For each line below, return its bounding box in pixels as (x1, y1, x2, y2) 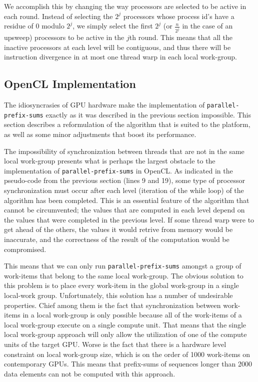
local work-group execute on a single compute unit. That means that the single (4, 319, 246, 329)
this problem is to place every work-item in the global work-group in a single (4, 280, 239, 290)
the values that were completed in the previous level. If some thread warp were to (4, 214, 254, 224)
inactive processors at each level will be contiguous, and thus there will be (4, 41, 231, 52)
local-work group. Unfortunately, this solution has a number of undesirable (4, 289, 233, 300)
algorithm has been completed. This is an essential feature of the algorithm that (4, 194, 249, 205)
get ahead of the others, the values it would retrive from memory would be (4, 224, 233, 234)
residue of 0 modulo (4, 20, 64, 31)
